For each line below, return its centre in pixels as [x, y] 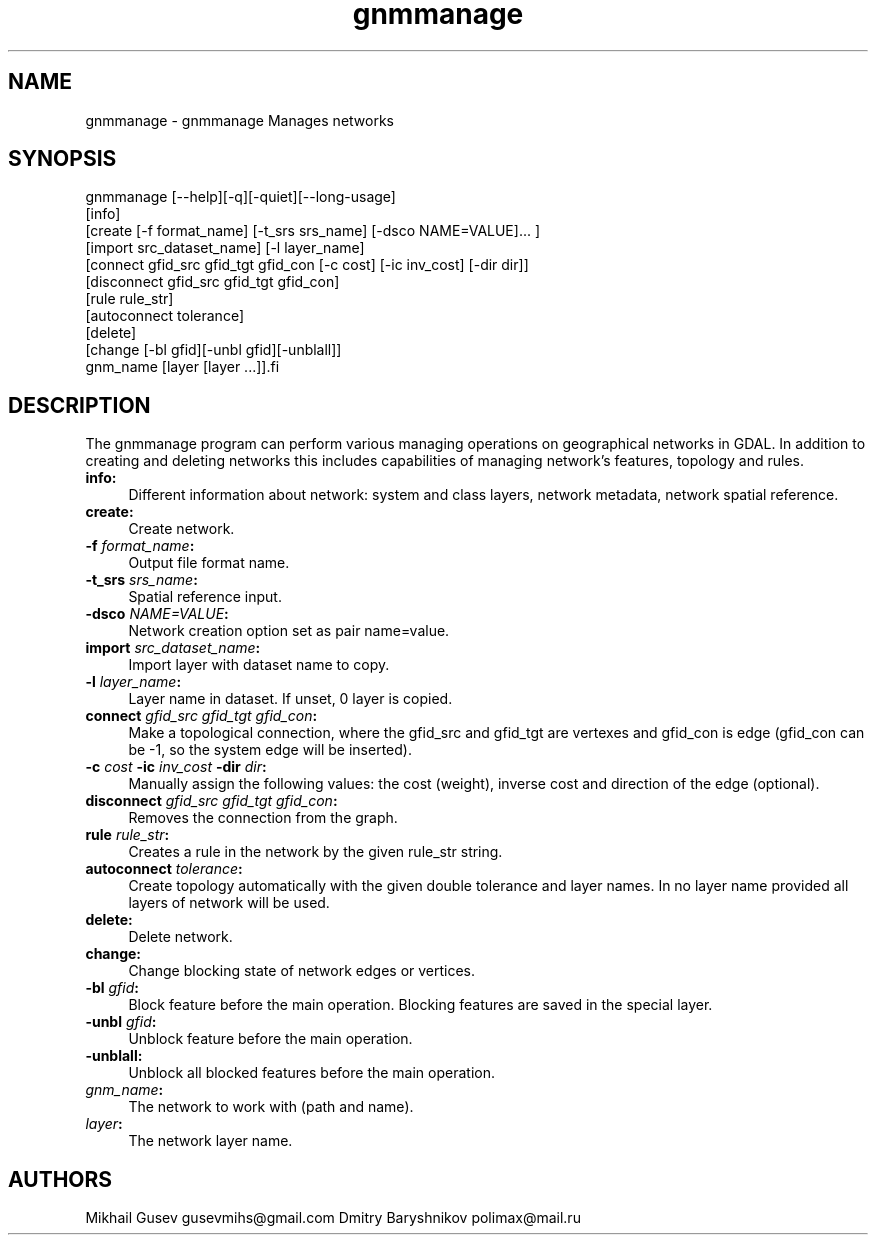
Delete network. [180, 937]
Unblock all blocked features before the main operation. [312, 1073]
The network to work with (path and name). [271, 1107]
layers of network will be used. [229, 903]
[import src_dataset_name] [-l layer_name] [225, 248]
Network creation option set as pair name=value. [289, 631]
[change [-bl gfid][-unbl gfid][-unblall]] [213, 350]
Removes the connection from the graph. [263, 818]
